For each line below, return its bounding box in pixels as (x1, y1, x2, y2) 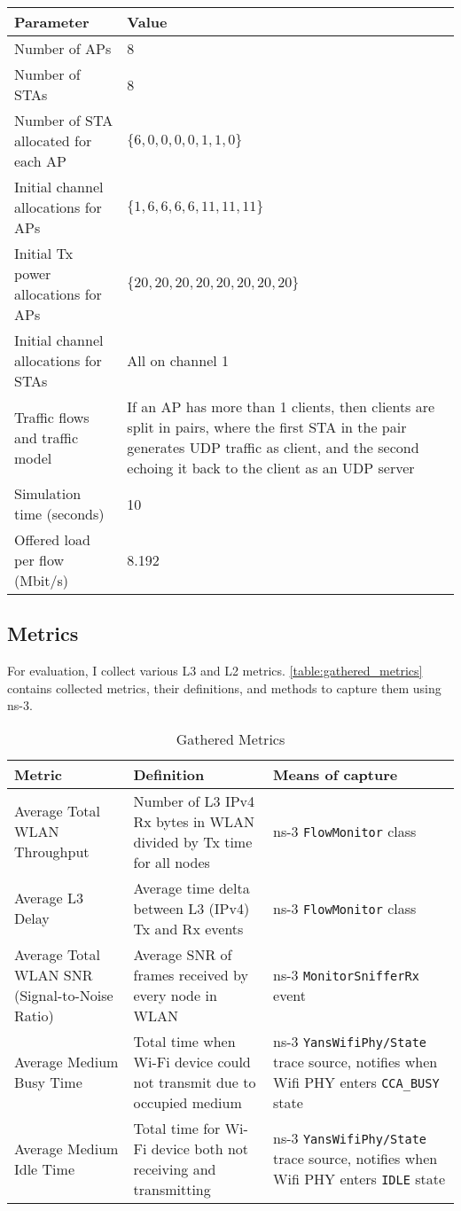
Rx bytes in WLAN (133, 810, 255, 832)
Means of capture (273, 763, 398, 785)
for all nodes (133, 851, 210, 872)
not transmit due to (133, 1071, 256, 1092)
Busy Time (14, 1071, 82, 1092)
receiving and (133, 1158, 216, 1179)
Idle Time (14, 1158, 74, 1179)
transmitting (133, 1178, 211, 1199)
